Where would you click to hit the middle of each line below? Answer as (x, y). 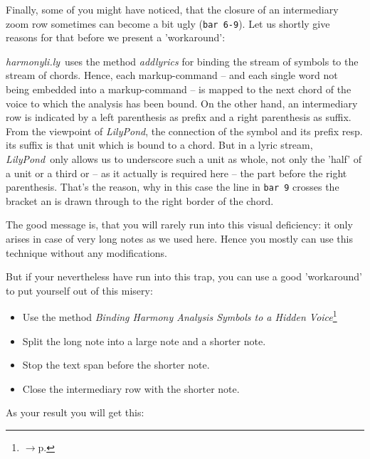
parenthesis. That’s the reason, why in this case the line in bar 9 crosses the (173, 187)
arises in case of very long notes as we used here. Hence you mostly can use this (179, 239)
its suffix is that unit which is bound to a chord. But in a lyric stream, (159, 145)
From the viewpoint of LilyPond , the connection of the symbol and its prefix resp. (184, 131)
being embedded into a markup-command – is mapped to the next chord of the (179, 89)
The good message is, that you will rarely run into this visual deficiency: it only (179, 225)
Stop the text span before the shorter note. (116, 365)
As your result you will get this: (75, 412)
